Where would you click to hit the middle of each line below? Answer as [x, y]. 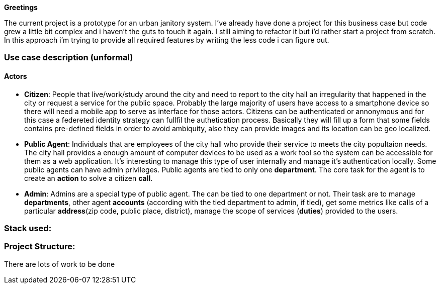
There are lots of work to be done [60, 264]
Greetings [21, 7]
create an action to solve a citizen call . [89, 178]
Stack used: [28, 228]
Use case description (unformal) [69, 58]
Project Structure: [40, 247]
